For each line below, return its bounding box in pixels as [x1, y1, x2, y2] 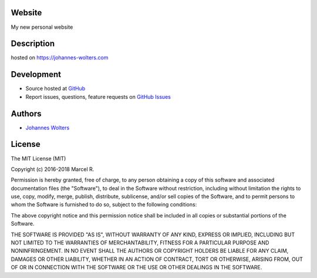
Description [11, 39, 55, 49]
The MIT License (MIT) [11, 155, 66, 162]
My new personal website [11, 24, 73, 31]
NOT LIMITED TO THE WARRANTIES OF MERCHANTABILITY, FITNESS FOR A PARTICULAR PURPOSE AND [11, 239, 269, 246]
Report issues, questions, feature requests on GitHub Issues [25, 93, 171, 100]
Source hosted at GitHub [25, 85, 86, 92]
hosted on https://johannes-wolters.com [11, 54, 109, 61]
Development [11, 69, 62, 79]
